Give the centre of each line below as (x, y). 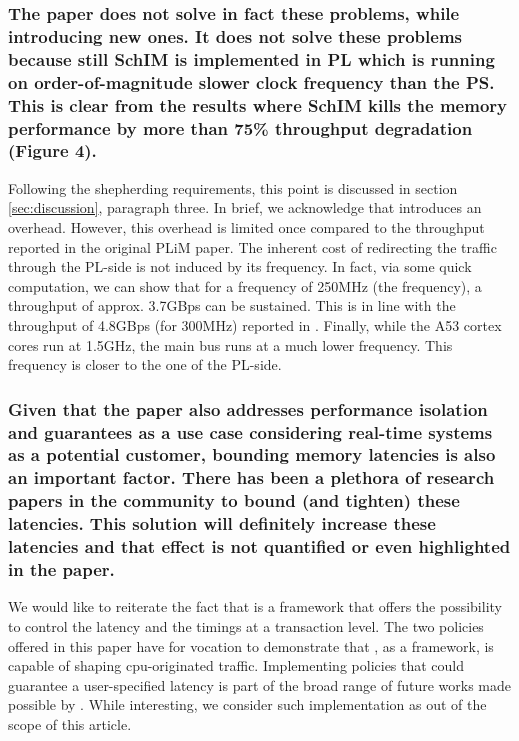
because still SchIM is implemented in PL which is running (251, 58)
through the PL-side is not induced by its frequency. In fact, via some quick (240, 266)
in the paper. (61, 569)
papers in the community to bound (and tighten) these (234, 500)
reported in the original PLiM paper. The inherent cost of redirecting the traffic (252, 246)
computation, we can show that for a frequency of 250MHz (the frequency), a (245, 285)
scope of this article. (70, 723)
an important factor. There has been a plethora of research (251, 477)
